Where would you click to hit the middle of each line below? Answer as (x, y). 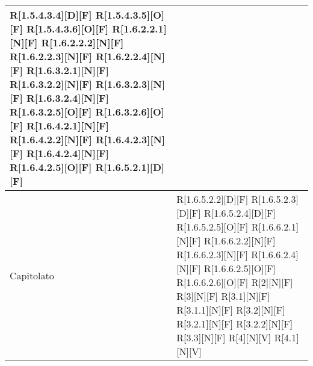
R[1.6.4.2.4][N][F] (67, 153)
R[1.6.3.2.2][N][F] (51, 84)
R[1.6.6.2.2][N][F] (240, 240)
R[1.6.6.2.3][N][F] (212, 254)
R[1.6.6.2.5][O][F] (240, 268)
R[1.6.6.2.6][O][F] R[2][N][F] (235, 282)
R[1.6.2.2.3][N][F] (51, 56)
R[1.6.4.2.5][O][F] (51, 167)
